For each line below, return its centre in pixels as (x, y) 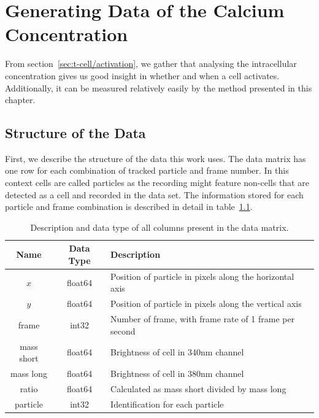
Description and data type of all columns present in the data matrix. (159, 227)
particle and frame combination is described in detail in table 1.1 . (129, 207)
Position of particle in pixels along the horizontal (202, 276)
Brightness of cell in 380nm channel (177, 373)
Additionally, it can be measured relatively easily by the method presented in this (159, 87)
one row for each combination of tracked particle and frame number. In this (147, 170)
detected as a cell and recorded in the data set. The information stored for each (154, 194)
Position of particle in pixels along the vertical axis (206, 304)
